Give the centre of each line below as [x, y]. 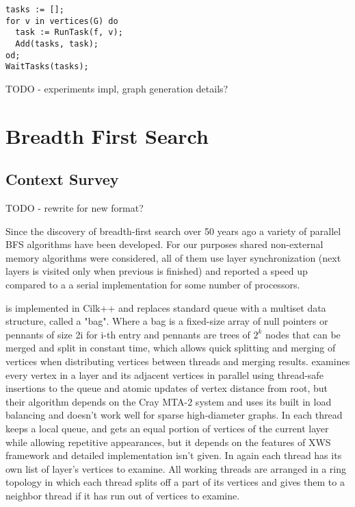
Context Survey [62, 179]
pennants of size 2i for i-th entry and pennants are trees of [128, 334]
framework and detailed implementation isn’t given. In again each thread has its [174, 455]
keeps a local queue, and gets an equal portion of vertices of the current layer [167, 429]
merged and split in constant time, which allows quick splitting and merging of [171, 348]
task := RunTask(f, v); [69, 33]
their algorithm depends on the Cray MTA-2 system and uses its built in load [169, 401]
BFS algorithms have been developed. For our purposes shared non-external [165, 244]
